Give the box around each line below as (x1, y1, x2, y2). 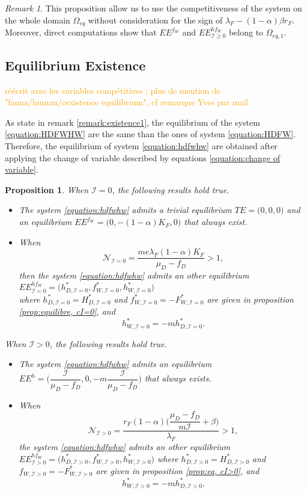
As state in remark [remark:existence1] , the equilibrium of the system (5, 116, 260, 128)
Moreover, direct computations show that (5, 26, 157, 39)
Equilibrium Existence (5, 55, 146, 74)
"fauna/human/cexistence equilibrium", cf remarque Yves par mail (5, 96, 249, 108)
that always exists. (144, 372, 211, 384)
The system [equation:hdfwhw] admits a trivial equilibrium (19, 203, 232, 216)
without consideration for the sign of (88, 13, 223, 26)
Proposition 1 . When (5, 183, 89, 196)
